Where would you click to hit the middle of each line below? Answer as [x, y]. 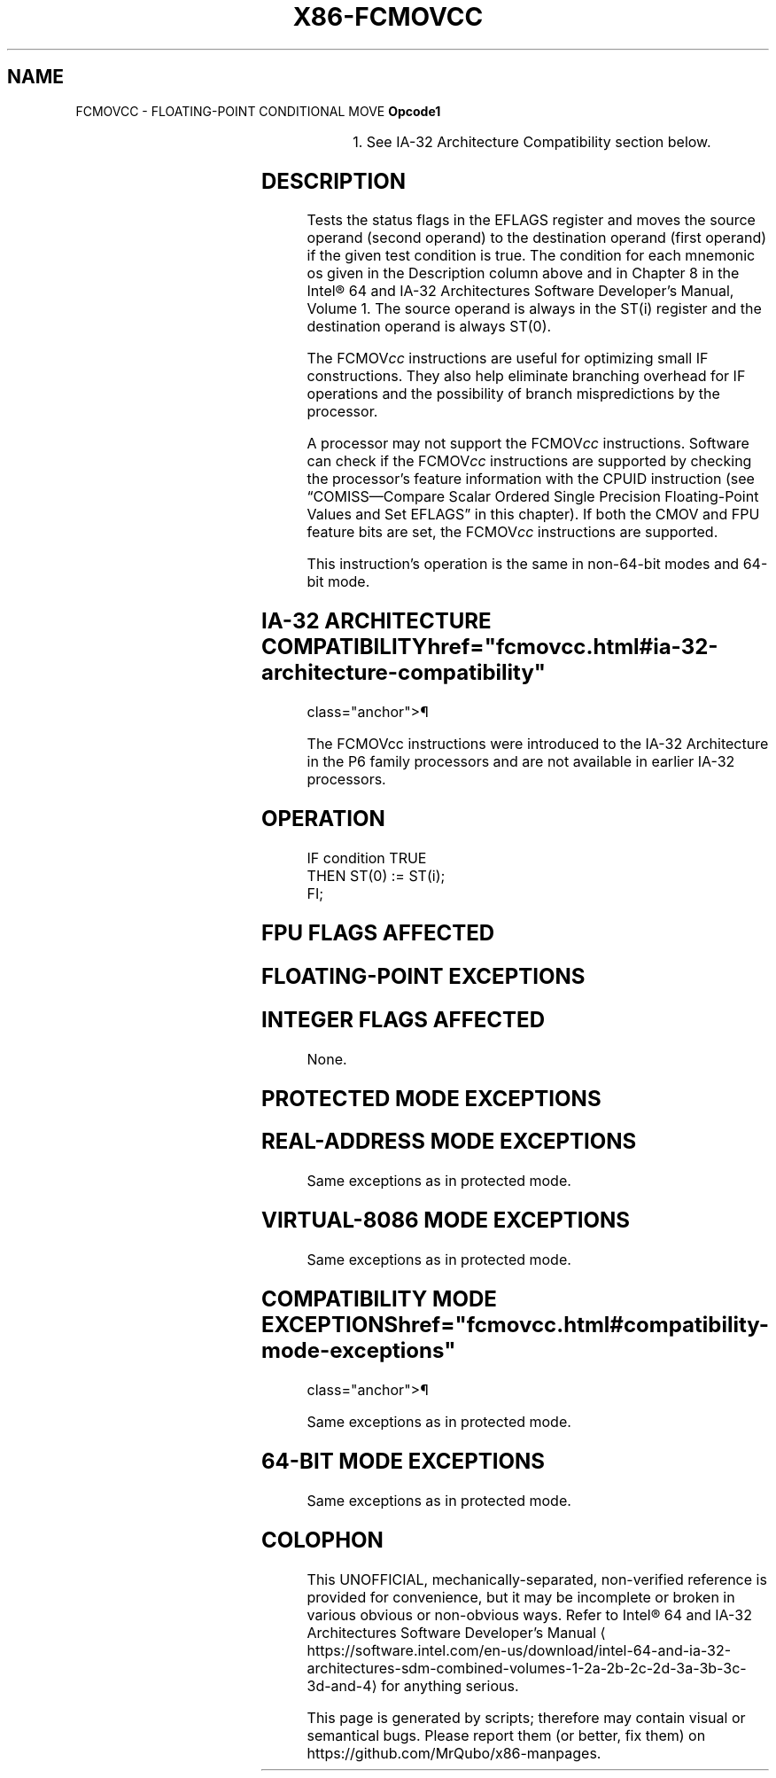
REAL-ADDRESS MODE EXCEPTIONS [449, 1142]
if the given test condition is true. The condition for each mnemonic [531, 256]
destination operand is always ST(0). [429, 327]
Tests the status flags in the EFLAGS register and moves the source [531, 220]
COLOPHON [322, 1540]
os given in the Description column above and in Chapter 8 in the [523, 273]
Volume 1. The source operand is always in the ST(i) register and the [534, 309]
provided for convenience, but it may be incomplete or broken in [521, 1597]
